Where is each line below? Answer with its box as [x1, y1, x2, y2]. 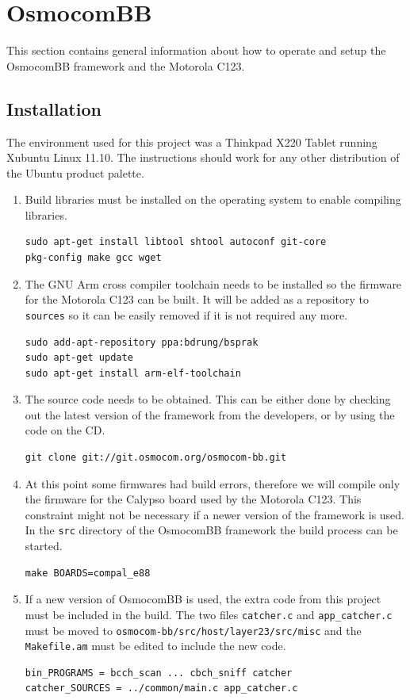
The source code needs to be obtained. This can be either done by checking [25, 391, 391, 407]
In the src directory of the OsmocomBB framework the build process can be [25, 522, 398, 538]
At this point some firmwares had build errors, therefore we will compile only [25, 475, 400, 492]
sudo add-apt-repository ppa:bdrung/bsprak [25, 336, 259, 348]
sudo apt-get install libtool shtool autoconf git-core [25, 236, 327, 248]
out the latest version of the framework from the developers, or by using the [25, 406, 395, 423]
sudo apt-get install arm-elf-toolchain [25, 367, 241, 379]
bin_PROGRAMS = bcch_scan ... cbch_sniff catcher [25, 667, 293, 679]
